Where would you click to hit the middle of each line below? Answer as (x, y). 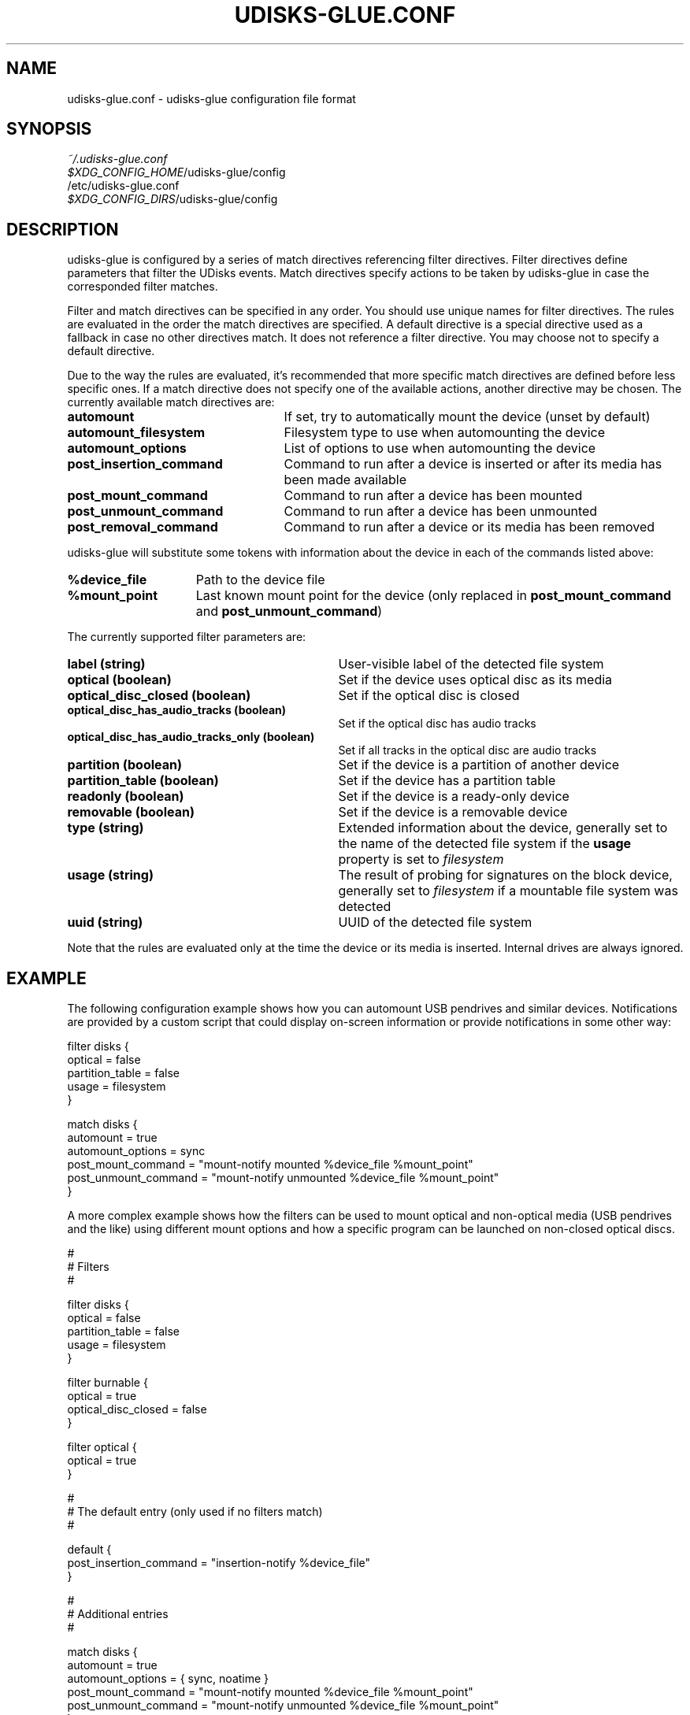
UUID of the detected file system (435, 922)
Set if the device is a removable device (453, 812)
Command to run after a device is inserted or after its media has (473, 464)
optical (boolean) (119, 680)
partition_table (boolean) (143, 781)
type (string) (106, 828)
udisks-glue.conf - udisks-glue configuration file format (211, 98)
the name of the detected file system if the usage (485, 844)
